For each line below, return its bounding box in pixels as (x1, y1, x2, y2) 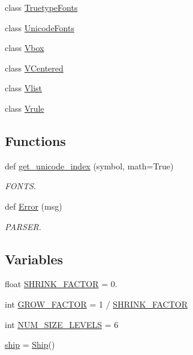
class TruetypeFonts (5, 1, 78, 13)
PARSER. (5, 220, 41, 232)
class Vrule (5, 102, 44, 114)
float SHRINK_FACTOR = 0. (5, 278, 117, 290)
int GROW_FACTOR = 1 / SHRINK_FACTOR (5, 297, 188, 310)
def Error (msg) (5, 199, 62, 212)
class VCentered (5, 61, 64, 74)
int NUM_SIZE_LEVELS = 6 (5, 318, 119, 330)
